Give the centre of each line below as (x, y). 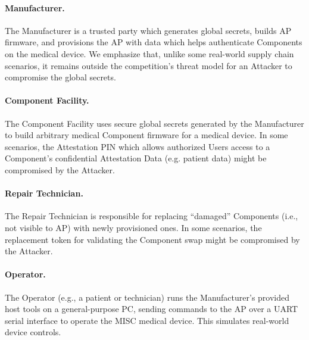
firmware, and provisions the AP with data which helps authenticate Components (154, 42)
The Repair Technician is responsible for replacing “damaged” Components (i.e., (152, 216)
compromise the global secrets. (60, 77)
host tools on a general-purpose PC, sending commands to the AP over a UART (152, 309)
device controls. (33, 332)
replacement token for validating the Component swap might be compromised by (152, 239)
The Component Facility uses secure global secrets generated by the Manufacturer (154, 123)
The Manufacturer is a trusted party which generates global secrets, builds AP (148, 30)
